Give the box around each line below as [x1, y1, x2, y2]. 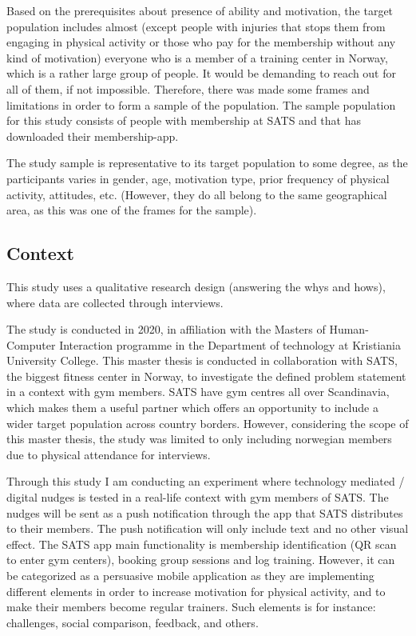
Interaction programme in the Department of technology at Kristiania [59, 336, 402, 353]
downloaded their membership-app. [6, 127, 179, 144]
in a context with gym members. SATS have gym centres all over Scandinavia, [6, 383, 390, 400]
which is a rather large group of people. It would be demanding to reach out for [6, 65, 396, 82]
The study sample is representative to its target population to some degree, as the [6, 154, 408, 171]
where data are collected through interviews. [6, 294, 224, 310]
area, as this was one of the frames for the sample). [6, 202, 257, 218]
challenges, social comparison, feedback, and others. [6, 614, 259, 630]
